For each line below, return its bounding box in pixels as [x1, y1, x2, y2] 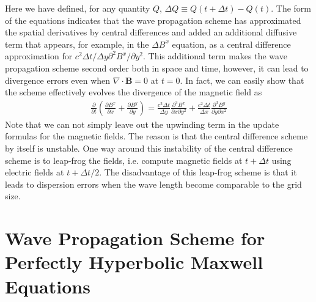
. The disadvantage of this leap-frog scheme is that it [99, 166, 297, 179]
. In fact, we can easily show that [180, 73, 304, 86]
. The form [271, 2, 311, 14]
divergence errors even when [5, 73, 111, 86]
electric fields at [5, 166, 64, 179]
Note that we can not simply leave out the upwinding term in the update [5, 117, 279, 130]
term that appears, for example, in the [5, 37, 149, 50]
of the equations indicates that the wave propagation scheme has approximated [5, 13, 301, 26]
